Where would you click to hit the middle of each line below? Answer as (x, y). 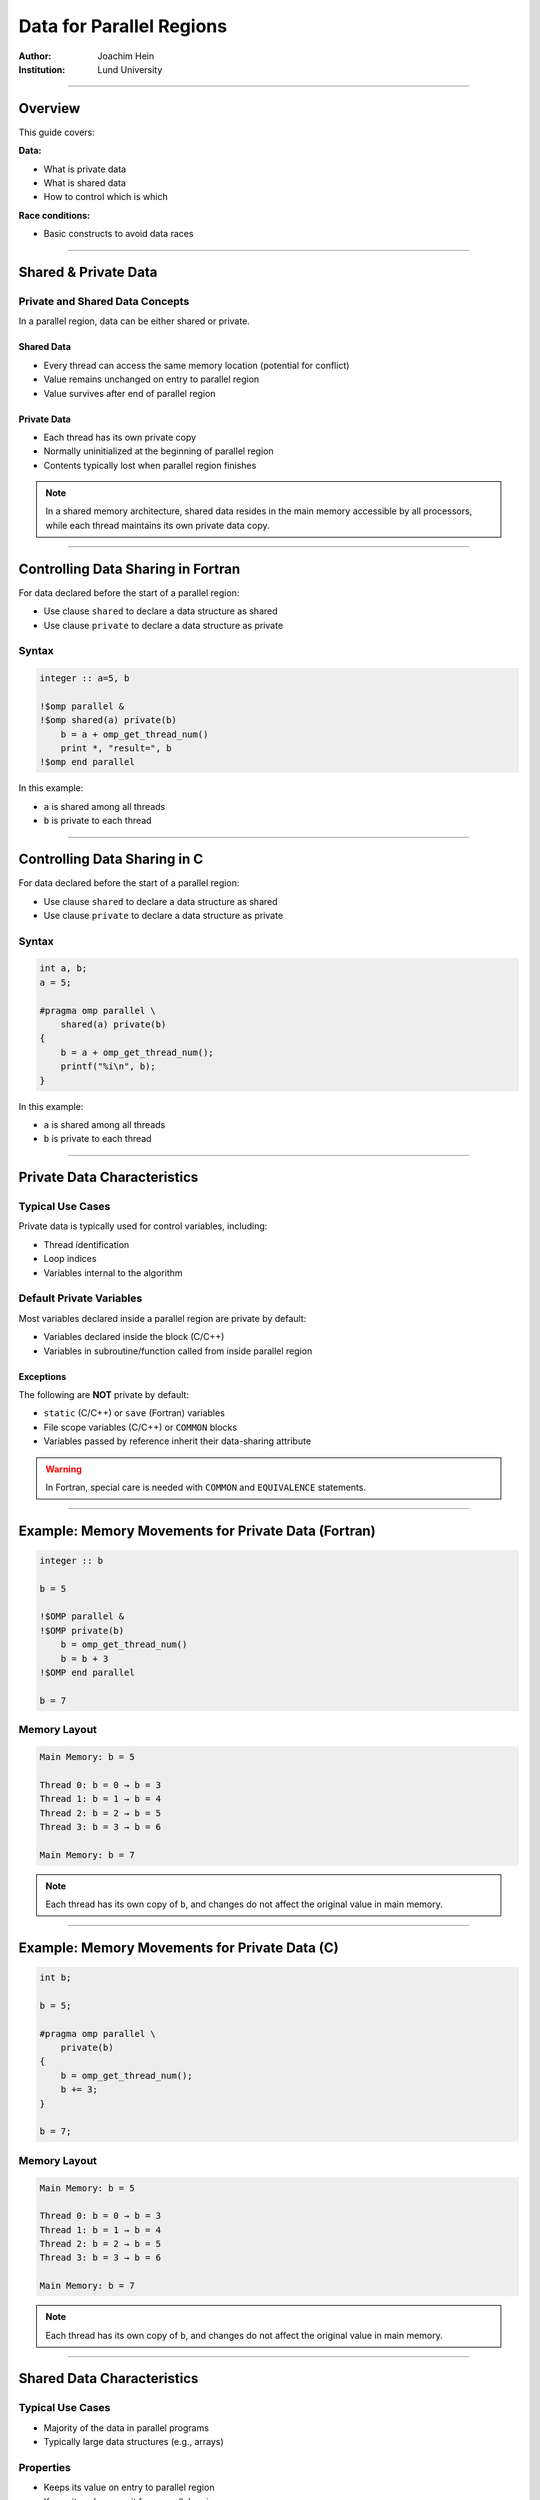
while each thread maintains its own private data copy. (157, 525)
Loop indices (70, 1259)
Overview (49, 108)
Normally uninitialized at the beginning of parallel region (158, 451)
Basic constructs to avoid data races (118, 234)
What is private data (85, 169)
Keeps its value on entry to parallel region (129, 2487)
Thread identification (86, 1244)
